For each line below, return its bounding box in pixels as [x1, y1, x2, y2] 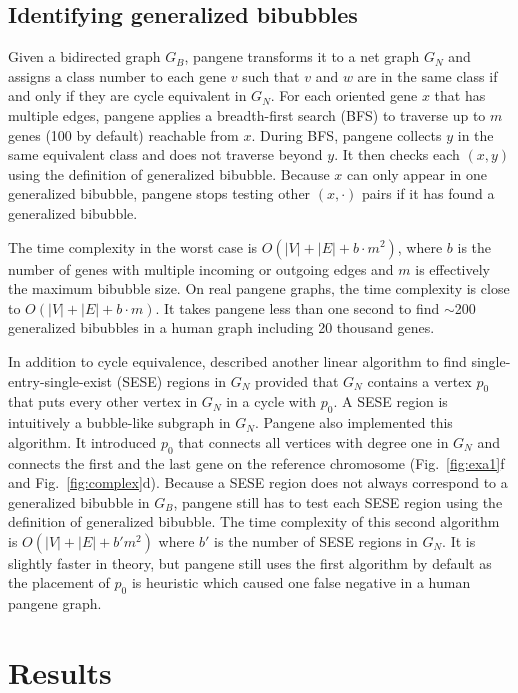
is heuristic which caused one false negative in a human [131, 572, 471, 593]
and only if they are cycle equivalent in [8, 85, 247, 106]
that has [434, 85, 486, 106]
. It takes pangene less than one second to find [155, 297, 440, 318]
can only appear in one [346, 163, 488, 184]
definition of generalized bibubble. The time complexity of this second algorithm [8, 511, 500, 532]
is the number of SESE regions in [214, 530, 418, 551]
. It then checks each [334, 144, 460, 165]
